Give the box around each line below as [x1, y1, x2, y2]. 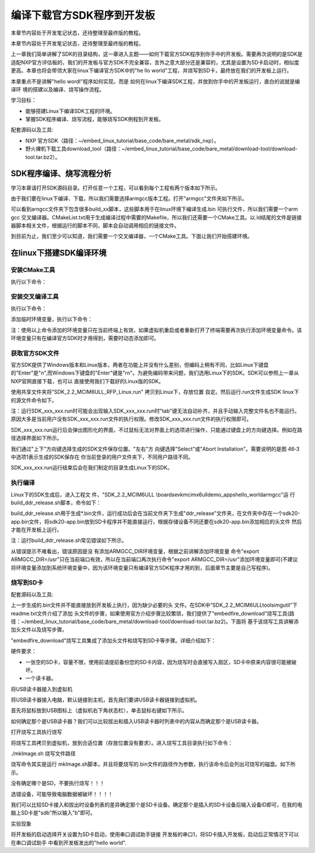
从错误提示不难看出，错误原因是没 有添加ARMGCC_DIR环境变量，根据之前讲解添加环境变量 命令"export [10, 548, 260, 555]
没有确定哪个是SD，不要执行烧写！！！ [10, 780, 105, 787]
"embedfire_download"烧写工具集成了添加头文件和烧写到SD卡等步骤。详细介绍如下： [10, 637, 216, 644]
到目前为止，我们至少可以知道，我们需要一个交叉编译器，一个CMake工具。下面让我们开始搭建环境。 [10, 233, 253, 240]
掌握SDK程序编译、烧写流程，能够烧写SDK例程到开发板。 [25, 116, 164, 123]
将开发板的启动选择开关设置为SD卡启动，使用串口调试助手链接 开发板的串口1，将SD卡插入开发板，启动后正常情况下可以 [10, 831, 299, 838]
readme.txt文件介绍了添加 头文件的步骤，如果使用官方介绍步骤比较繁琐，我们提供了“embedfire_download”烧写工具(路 [10, 610, 295, 617]
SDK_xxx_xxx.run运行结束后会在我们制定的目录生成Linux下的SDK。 [10, 464, 173, 471]
